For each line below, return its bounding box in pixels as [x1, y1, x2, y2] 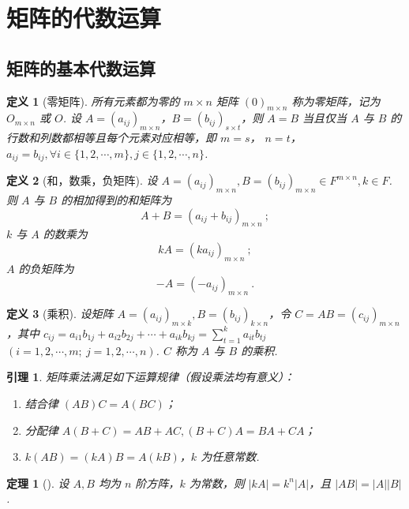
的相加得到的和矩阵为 [61, 192, 172, 208]
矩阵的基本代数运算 [6, 55, 156, 80]
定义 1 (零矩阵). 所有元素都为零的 [6, 92, 180, 109]
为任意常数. [201, 448, 260, 465]
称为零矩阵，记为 [291, 92, 381, 109]
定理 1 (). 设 [6, 474, 69, 491]
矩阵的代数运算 [6, 2, 162, 34]
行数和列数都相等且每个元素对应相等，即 [6, 129, 216, 146]
